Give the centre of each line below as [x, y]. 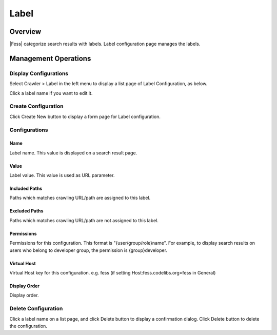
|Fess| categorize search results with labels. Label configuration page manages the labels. [105, 44]
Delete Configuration [36, 309]
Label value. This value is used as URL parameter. [62, 175]
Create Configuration [36, 106]
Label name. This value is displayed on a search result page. [73, 153]
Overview [25, 32]
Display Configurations [39, 73]
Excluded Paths [26, 211]
